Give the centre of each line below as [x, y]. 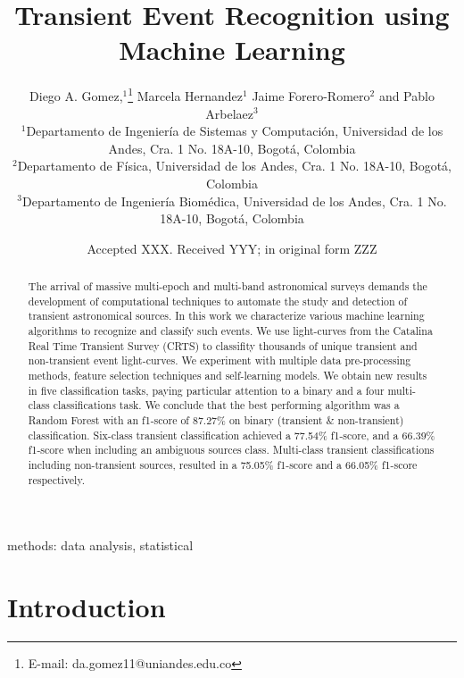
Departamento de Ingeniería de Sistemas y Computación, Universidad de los [235, 131]
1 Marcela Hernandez [186, 94]
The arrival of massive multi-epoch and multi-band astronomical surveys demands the [228, 286]
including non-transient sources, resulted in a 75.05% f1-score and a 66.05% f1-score [223, 464]
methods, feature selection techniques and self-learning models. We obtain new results [228, 376]
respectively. [56, 479]
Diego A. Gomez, [76, 95]
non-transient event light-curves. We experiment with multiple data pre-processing [220, 360]
